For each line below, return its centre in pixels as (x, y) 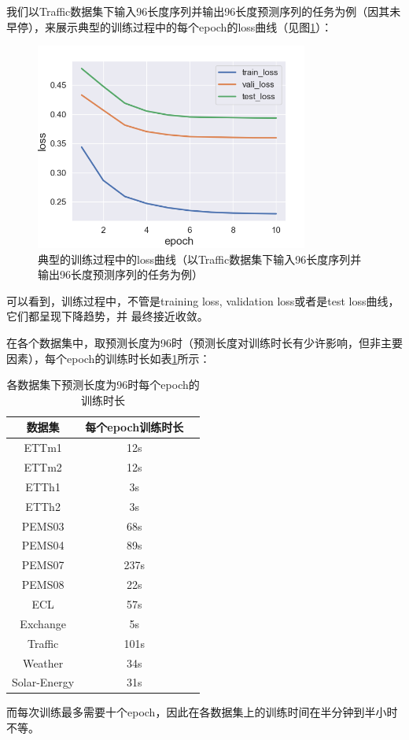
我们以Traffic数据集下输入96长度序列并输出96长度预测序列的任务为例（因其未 (204, 11)
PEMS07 (43, 565)
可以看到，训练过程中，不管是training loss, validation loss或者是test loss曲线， (203, 300)
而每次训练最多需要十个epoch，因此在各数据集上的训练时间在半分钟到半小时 (202, 712)
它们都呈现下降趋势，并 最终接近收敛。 (107, 316)
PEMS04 (43, 545)
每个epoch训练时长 (134, 427)
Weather (43, 662)
